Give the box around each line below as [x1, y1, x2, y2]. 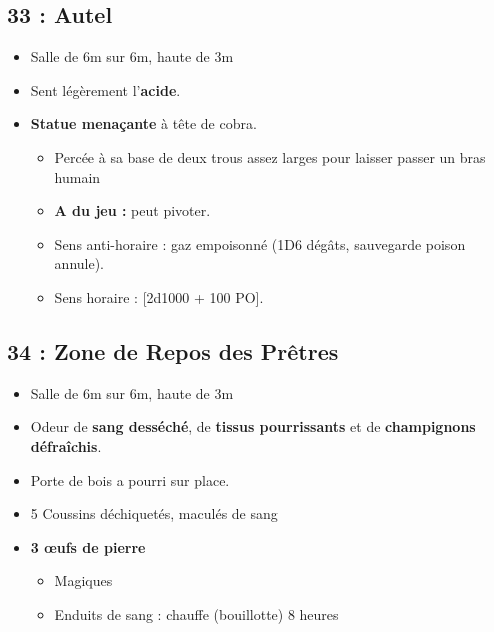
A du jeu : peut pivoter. [54, 200, 211, 221]
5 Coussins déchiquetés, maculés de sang [30, 503, 278, 524]
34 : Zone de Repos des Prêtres [7, 335, 339, 366]
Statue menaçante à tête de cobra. [30, 113, 257, 134]
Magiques [54, 570, 113, 591]
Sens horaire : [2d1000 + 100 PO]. [54, 286, 264, 307]
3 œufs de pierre [30, 536, 146, 557]
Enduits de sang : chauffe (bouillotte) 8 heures [54, 603, 339, 624]
